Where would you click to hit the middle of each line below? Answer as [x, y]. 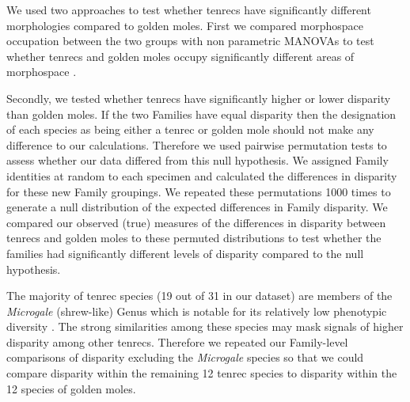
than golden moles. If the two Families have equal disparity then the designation [201, 114]
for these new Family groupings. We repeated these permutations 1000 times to [199, 191]
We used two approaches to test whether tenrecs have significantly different [189, 9]
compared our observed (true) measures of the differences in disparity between [196, 222]
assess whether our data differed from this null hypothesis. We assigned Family [197, 160]
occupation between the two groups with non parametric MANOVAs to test [190, 41]
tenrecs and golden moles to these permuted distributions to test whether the [194, 238]
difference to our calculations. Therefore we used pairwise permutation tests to [197, 144]
